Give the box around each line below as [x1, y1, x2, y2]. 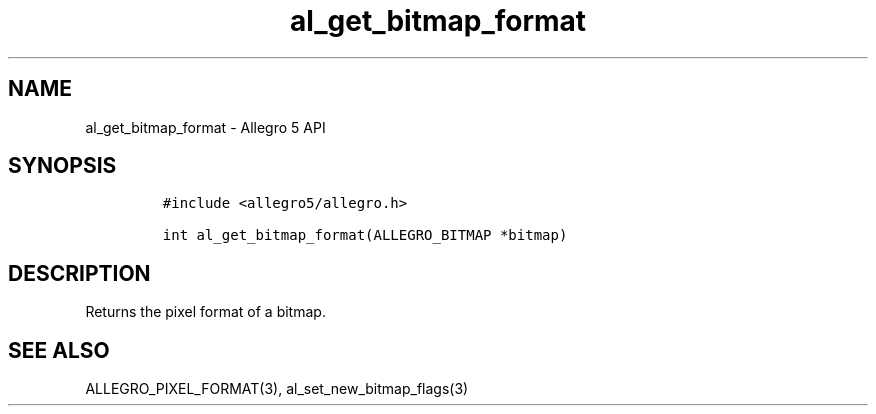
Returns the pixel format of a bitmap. [85, 303, 326, 321]
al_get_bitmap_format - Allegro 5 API [85, 118, 326, 136]
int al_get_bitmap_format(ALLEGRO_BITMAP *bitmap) [162, 227, 568, 244]
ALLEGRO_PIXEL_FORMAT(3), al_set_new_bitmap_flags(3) [85, 380, 469, 398]
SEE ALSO [8, 337, 110, 363]
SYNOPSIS [8, 153, 117, 179]
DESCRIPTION [8, 260, 151, 286]
